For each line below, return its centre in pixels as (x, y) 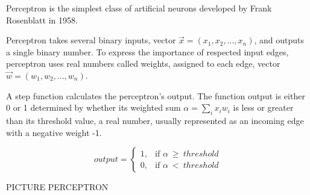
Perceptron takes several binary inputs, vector (91, 40)
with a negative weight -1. (54, 132)
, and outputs (279, 40)
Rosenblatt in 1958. (42, 20)
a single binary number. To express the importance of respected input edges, (147, 51)
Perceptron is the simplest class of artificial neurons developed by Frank (139, 8)
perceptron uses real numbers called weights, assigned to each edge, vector (143, 63)
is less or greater (263, 107)
